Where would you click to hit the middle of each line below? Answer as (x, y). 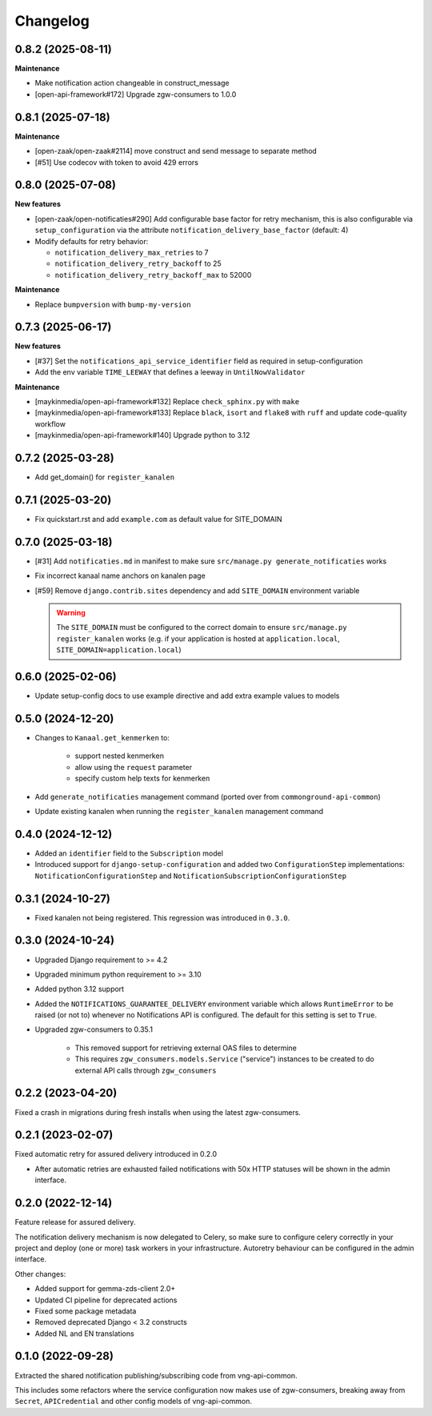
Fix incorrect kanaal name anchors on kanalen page (120, 576)
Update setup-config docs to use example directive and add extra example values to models (187, 696)
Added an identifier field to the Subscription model (129, 853)
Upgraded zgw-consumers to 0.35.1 (94, 1029)
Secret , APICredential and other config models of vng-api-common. (133, 1402)
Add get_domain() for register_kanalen (105, 477)
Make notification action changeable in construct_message (132, 83)
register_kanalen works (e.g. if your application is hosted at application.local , (198, 638)
